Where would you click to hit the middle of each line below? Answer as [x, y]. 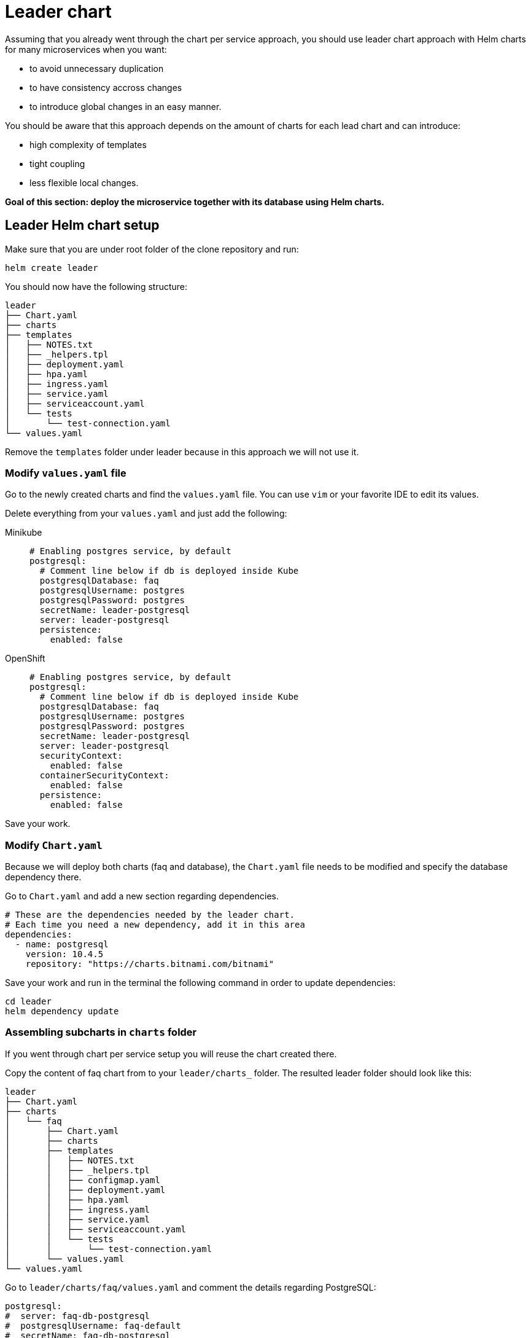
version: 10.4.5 [64, 954]
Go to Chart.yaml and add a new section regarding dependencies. [142, 896]
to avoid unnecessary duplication [97, 68]
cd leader [28, 1002]
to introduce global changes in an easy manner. [126, 106]
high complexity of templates [88, 144]
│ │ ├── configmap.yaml [83, 1180]
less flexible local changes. [84, 182]
